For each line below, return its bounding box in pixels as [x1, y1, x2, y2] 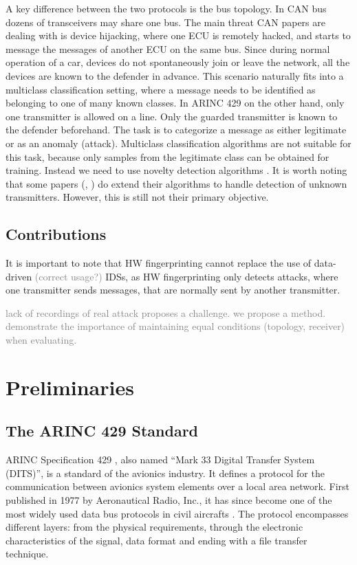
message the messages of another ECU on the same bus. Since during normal [6, 41, 330, 56]
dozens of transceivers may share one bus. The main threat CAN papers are [6, 14, 325, 29]
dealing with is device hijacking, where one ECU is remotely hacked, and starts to [6, 28, 351, 43]
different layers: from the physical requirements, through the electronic [6, 520, 303, 534]
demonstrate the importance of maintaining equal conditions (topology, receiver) [6, 319, 345, 333]
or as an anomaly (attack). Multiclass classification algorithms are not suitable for [6, 135, 351, 150]
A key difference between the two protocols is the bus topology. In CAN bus [6, 1, 327, 15]
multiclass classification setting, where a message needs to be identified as [6, 82, 316, 96]
